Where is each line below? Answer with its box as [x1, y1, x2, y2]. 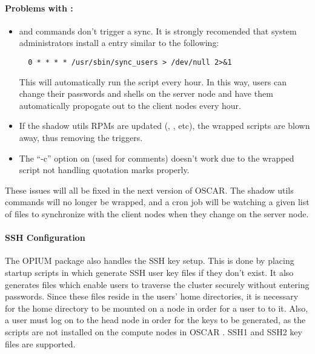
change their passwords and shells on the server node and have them [19, 87, 273, 100]
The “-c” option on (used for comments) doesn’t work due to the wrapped [19, 151, 294, 164]
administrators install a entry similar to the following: [19, 36, 219, 49]
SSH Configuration [5, 231, 85, 244]
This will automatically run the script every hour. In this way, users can [19, 75, 287, 88]
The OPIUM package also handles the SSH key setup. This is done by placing [5, 254, 294, 267]
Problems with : [5, 1, 73, 14]
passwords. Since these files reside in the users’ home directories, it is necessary [5, 290, 299, 303]
